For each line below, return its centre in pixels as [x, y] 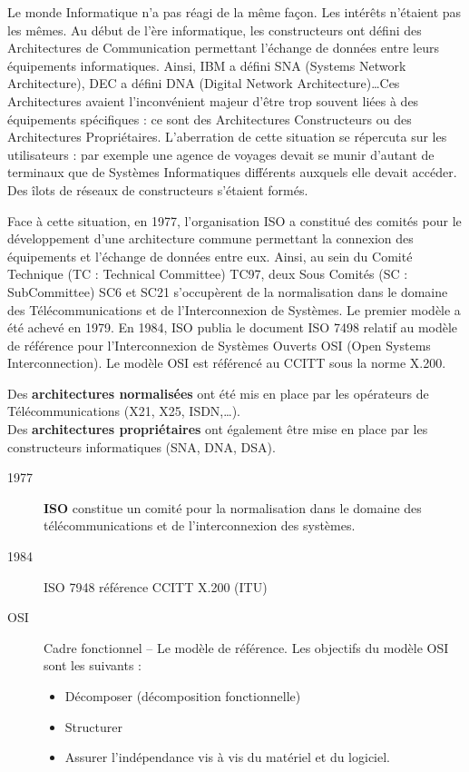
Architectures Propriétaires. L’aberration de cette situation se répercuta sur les [227, 137]
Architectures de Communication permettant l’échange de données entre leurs [223, 48]
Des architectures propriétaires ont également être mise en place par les [218, 429]
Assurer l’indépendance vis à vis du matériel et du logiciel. [227, 757]
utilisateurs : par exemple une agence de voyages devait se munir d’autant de [221, 154]
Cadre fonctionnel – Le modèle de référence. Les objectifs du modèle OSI [246, 647]
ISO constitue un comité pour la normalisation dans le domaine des [233, 507]
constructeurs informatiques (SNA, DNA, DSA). [142, 446]
